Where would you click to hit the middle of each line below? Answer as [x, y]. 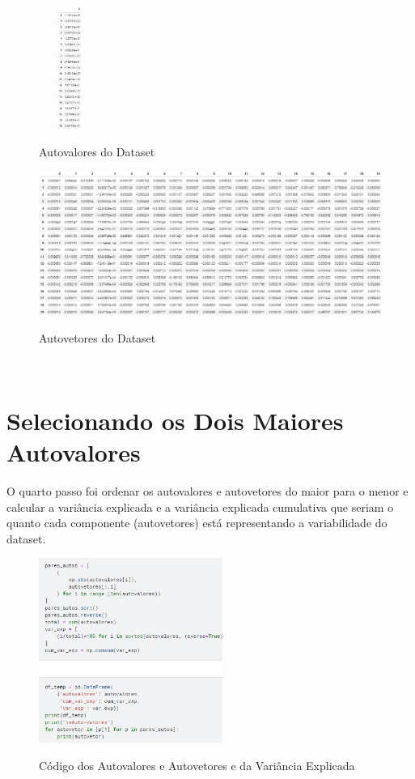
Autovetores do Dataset [97, 337]
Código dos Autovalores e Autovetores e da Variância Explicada [197, 765]
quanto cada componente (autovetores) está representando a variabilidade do [197, 523]
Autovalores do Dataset [97, 151]
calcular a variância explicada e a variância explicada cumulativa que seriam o [200, 507]
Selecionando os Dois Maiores [175, 420]
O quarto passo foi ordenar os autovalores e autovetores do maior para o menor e [207, 491]
